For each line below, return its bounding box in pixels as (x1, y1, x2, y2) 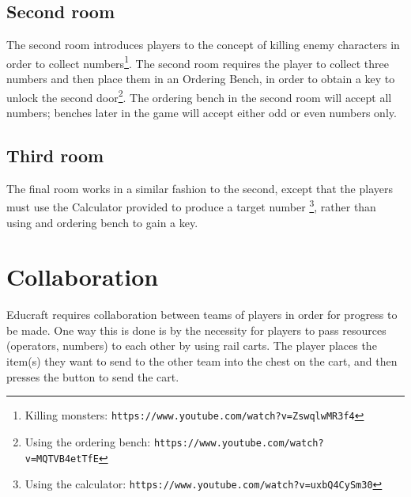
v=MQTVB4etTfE (25, 453, 99, 465)
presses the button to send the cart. (6, 368, 179, 385)
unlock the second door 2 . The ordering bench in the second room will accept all (6, 86, 392, 105)
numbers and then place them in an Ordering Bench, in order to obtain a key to (6, 70, 395, 87)
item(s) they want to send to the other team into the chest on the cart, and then (6, 353, 398, 370)
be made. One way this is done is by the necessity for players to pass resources (6, 321, 386, 338)
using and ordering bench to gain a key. (6, 214, 198, 230)
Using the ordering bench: (25, 433, 151, 450)
